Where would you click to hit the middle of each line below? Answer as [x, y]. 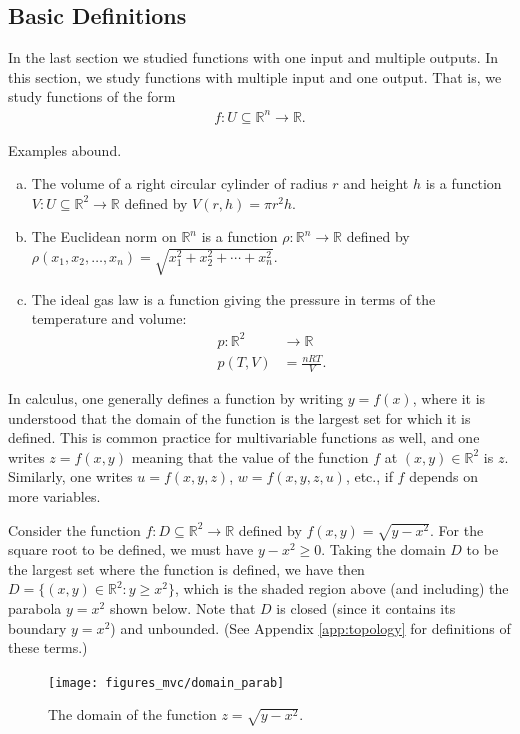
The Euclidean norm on [104, 236]
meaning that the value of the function [250, 456]
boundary [37, 627]
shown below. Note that [182, 608]
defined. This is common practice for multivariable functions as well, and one [244, 437]
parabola [35, 608]
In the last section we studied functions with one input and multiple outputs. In [253, 57]
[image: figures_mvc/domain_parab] [166, 682]
